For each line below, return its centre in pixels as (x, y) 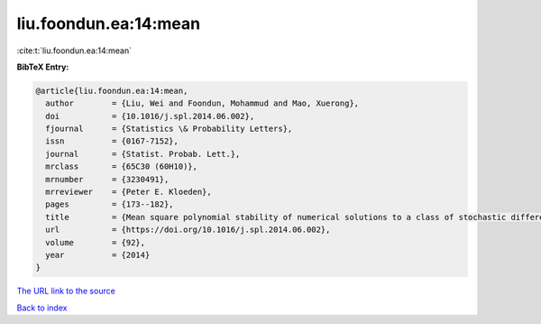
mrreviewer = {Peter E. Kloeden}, (128, 192)
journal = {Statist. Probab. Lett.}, (143, 154)
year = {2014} (98, 255)
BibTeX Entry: (43, 67)
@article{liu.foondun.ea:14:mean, (112, 91)
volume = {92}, (96, 242)
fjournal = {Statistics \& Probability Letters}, (169, 129)
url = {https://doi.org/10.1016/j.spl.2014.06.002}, (188, 230)
